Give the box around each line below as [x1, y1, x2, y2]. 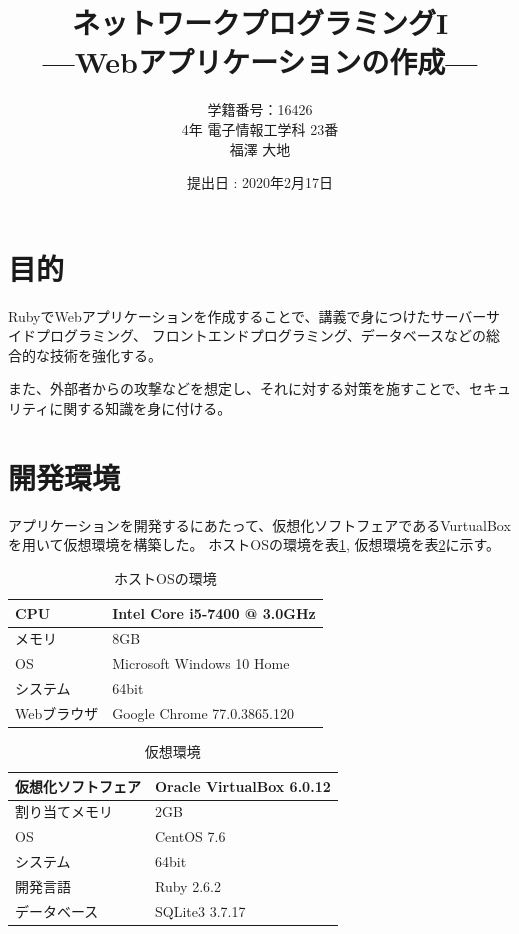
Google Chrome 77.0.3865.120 [112, 702, 294, 723]
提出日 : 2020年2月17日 [186, 172, 334, 193]
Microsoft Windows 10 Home [112, 653, 290, 674]
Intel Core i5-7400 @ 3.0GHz [112, 602, 316, 623]
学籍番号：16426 [207, 99, 313, 120]
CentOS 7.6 [155, 826, 226, 847]
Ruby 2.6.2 [155, 875, 221, 896]
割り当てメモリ [15, 801, 113, 822]
